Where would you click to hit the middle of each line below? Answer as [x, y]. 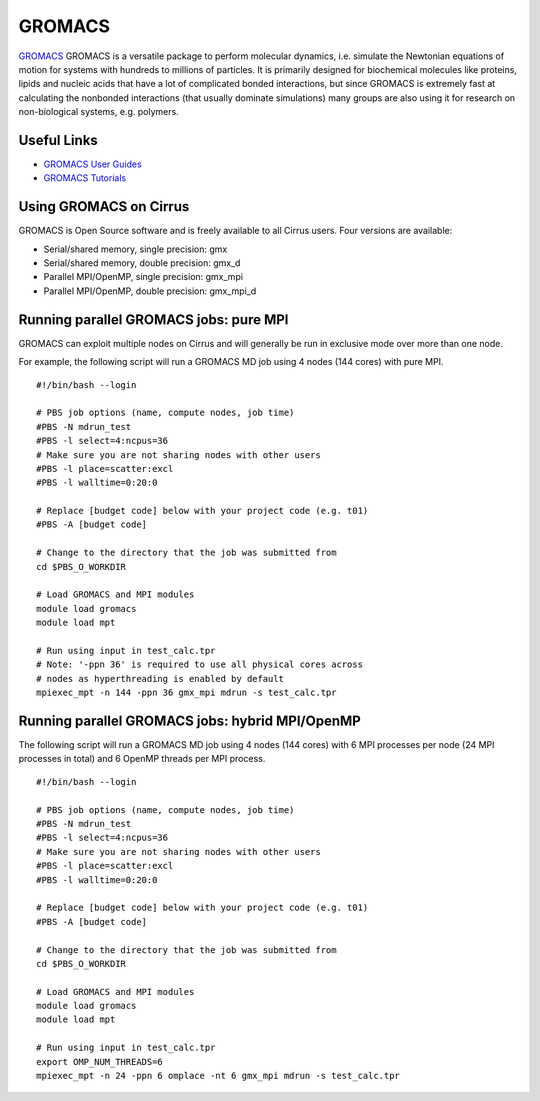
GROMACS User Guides [92, 164]
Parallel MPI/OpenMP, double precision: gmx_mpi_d [150, 291]
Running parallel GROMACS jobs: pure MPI [153, 319]
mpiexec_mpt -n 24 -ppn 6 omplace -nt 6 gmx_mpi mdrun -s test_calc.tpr [218, 1076]
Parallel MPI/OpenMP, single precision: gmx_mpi [143, 277]
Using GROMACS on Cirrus [104, 206]
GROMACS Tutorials [85, 178]
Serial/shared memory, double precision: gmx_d [142, 263]
